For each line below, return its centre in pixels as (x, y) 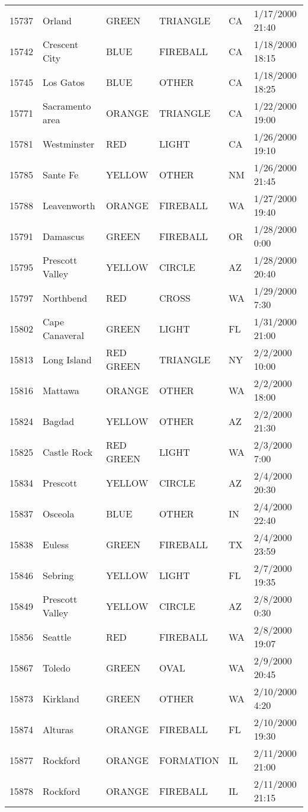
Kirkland (61, 698)
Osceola (59, 513)
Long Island (67, 359)
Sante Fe (61, 174)
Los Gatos (64, 82)
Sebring (58, 575)
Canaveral (63, 335)
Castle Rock (68, 452)
